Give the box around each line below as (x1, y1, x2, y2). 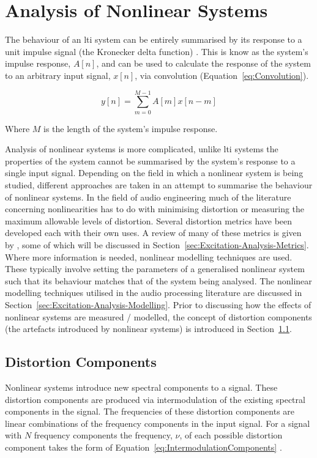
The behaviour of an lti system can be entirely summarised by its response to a (5, 33, 302, 46)
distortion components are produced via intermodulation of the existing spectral (5, 393, 305, 405)
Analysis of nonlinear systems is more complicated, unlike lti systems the (5, 142, 278, 155)
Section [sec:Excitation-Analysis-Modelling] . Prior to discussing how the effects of (5, 298, 311, 311)
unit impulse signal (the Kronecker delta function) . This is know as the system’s (5, 45, 308, 57)
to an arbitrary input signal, (5, 68, 111, 81)
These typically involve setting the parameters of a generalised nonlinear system (5, 262, 305, 275)
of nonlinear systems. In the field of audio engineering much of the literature (5, 190, 291, 203)
